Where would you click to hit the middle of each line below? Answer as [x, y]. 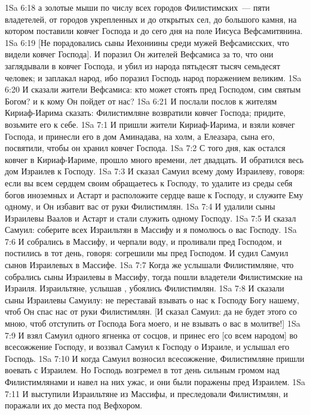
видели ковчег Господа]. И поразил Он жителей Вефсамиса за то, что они [139, 54]
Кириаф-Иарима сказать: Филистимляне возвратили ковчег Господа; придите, [145, 113]
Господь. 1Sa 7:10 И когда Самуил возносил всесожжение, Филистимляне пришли [155, 358]
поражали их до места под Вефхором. [74, 405]
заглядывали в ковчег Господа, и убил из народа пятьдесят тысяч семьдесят [143, 65]
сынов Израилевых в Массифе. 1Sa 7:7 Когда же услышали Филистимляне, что [149, 265]
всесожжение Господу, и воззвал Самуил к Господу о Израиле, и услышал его [147, 347]
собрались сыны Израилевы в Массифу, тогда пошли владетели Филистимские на [154, 276]
